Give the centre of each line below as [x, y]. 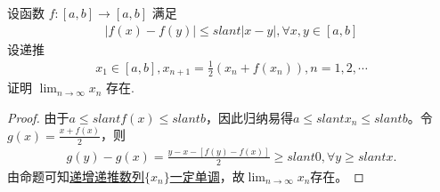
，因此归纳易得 [249, 117]
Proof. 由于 [38, 117]
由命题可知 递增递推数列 [76, 176]
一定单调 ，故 [207, 176]
